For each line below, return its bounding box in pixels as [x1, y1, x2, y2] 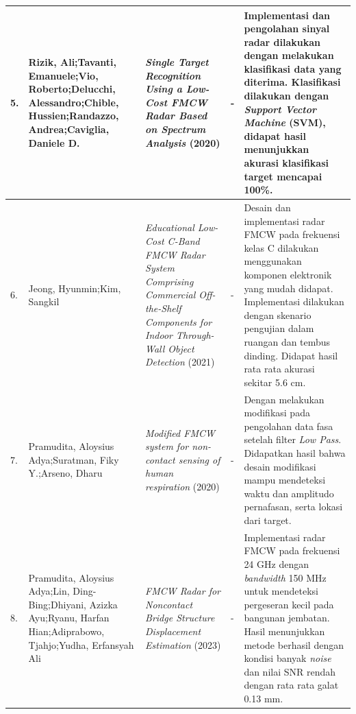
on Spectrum [145, 122, 206, 136]
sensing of [178, 452, 220, 466]
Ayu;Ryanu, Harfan [28, 610, 110, 625]
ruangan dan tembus [244, 335, 331, 348]
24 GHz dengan [244, 557, 309, 571]
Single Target [145, 55, 209, 69]
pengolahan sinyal [244, 21, 330, 36]
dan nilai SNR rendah [244, 664, 336, 678]
